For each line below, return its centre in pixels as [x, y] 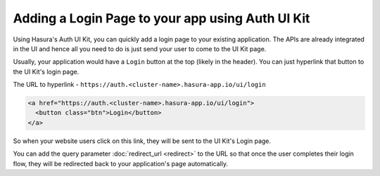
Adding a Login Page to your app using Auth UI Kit [161, 18]
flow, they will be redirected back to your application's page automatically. [121, 163]
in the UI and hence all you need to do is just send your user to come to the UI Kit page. [140, 48]
